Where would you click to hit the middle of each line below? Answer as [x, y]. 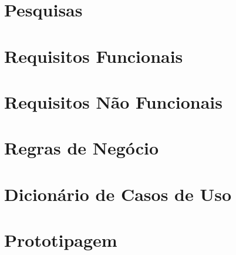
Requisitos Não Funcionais [114, 101]
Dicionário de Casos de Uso [118, 194]
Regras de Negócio [82, 148]
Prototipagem [61, 240]
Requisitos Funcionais [94, 56]
